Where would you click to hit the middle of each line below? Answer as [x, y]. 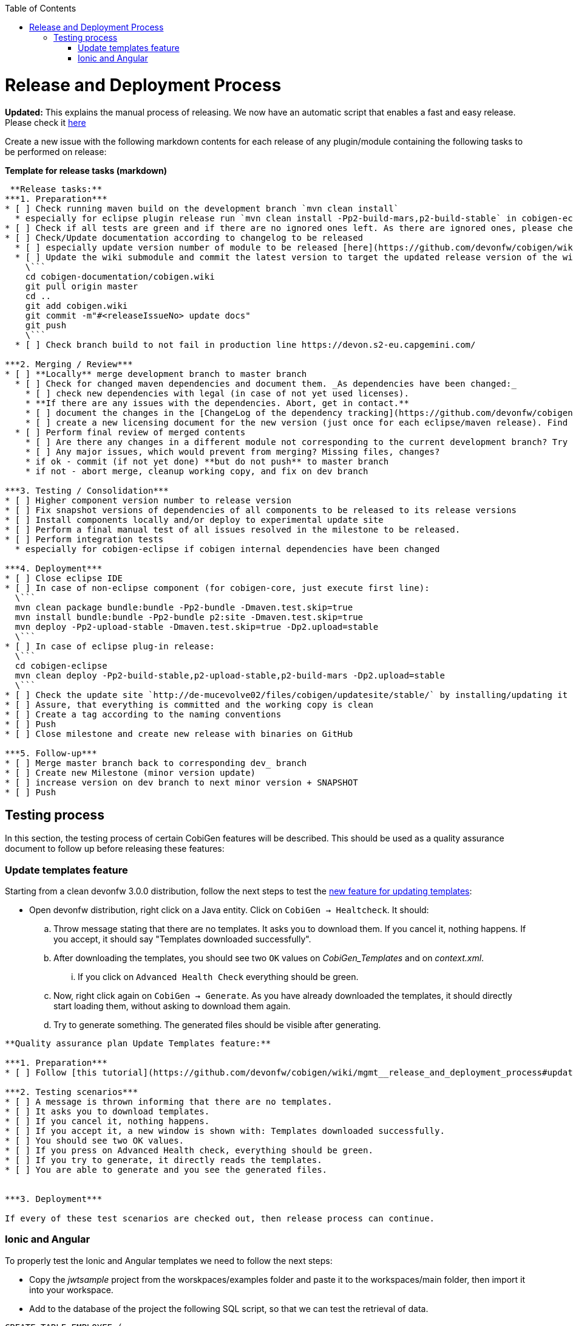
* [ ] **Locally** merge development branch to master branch [156, 374]
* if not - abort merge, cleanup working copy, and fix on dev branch [197, 471]
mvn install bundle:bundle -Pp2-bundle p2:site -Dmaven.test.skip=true [189, 617]
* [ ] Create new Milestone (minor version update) [131, 772]
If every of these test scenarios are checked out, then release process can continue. [220, 1219]
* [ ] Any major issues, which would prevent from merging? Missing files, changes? [232, 451]
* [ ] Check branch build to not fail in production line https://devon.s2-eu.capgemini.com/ [245, 344]
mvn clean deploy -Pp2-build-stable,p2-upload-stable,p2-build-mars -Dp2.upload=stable [230, 675]
